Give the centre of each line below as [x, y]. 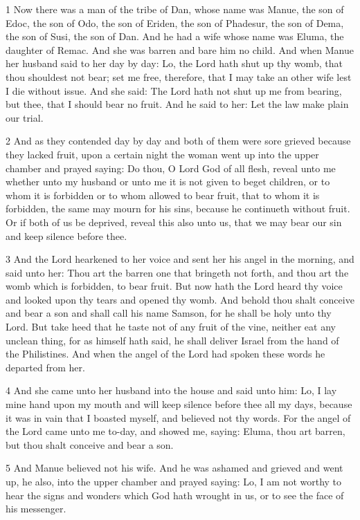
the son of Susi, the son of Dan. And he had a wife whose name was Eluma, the [175, 36]
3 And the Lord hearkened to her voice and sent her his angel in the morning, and [180, 259]
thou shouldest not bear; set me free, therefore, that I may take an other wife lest [179, 76]
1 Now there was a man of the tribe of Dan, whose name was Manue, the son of [175, 9]
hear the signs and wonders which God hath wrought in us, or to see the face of [175, 495]
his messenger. [36, 509]
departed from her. [45, 367]
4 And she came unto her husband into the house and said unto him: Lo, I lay [171, 390]
